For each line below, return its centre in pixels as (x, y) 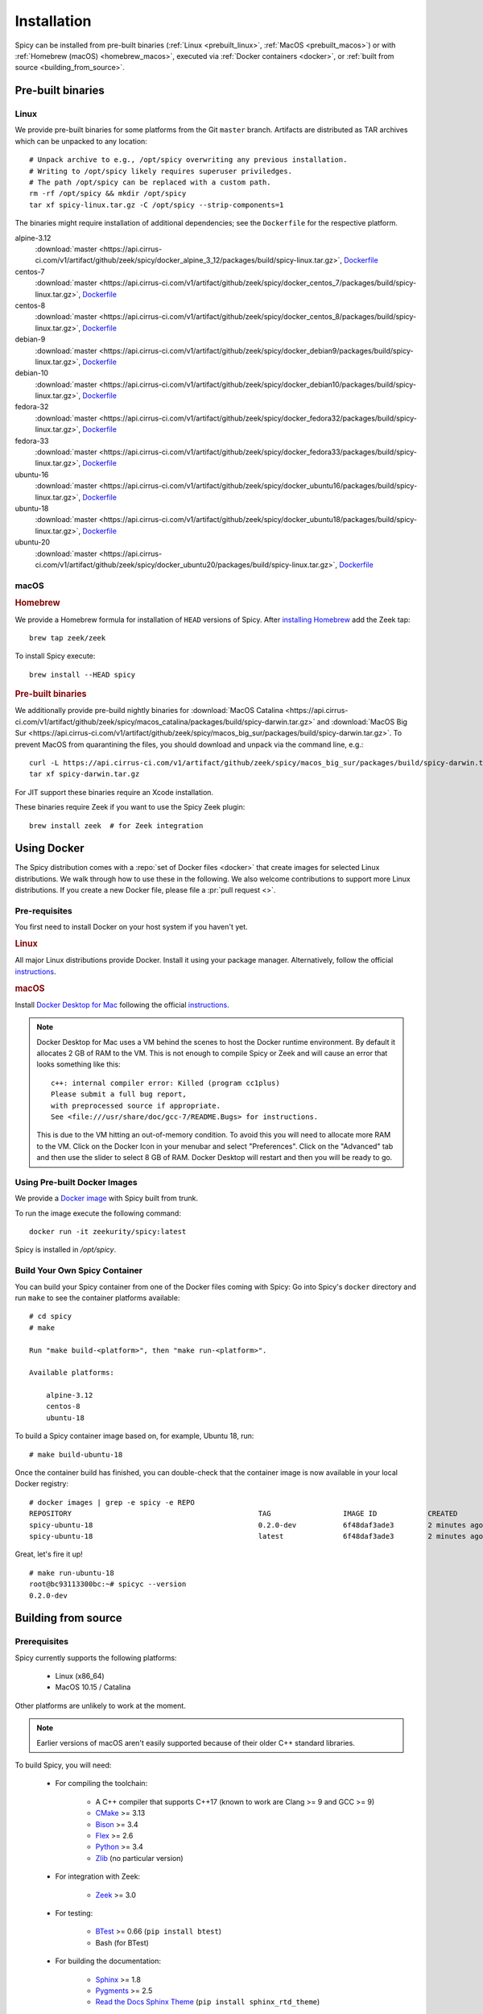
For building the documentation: (108, 1961)
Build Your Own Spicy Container (78, 1270)
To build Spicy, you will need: (63, 1765)
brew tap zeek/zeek (68, 638)
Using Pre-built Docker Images (76, 1182)
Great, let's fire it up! (49, 1554)
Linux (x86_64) (80, 1676)
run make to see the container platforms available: (97, 1298)
